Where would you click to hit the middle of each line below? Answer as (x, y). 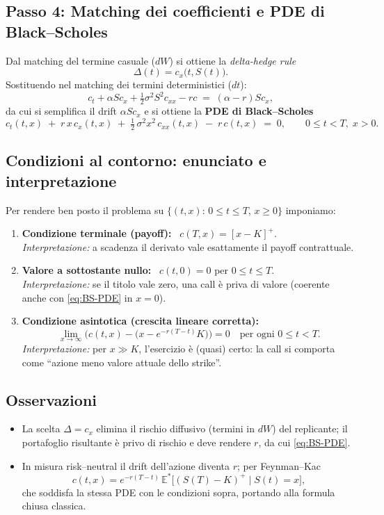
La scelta (41, 428)
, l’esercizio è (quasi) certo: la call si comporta (237, 349)
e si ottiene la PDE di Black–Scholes (229, 111)
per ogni (257, 334)
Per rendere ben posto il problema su (85, 210)
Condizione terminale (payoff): (97, 233)
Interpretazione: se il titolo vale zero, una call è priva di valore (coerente (176, 284)
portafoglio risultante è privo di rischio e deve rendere (136, 442)
